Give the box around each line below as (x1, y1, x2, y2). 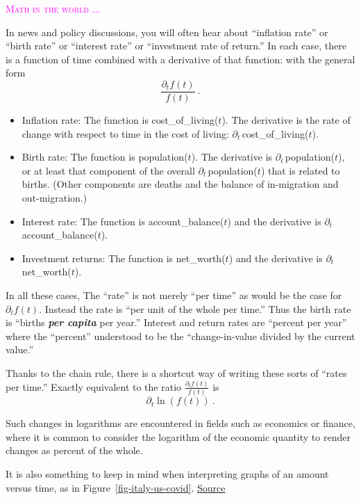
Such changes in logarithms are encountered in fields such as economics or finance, (6, 416, 355, 430)
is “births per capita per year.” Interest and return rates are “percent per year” (6, 315, 347, 330)
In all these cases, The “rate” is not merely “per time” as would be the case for (6, 287, 342, 302)
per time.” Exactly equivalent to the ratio (6, 379, 182, 394)
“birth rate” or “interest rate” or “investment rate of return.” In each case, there (6, 38, 346, 53)
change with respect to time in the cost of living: (22, 126, 229, 140)
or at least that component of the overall (22, 163, 195, 177)
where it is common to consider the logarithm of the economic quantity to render (6, 429, 351, 444)
